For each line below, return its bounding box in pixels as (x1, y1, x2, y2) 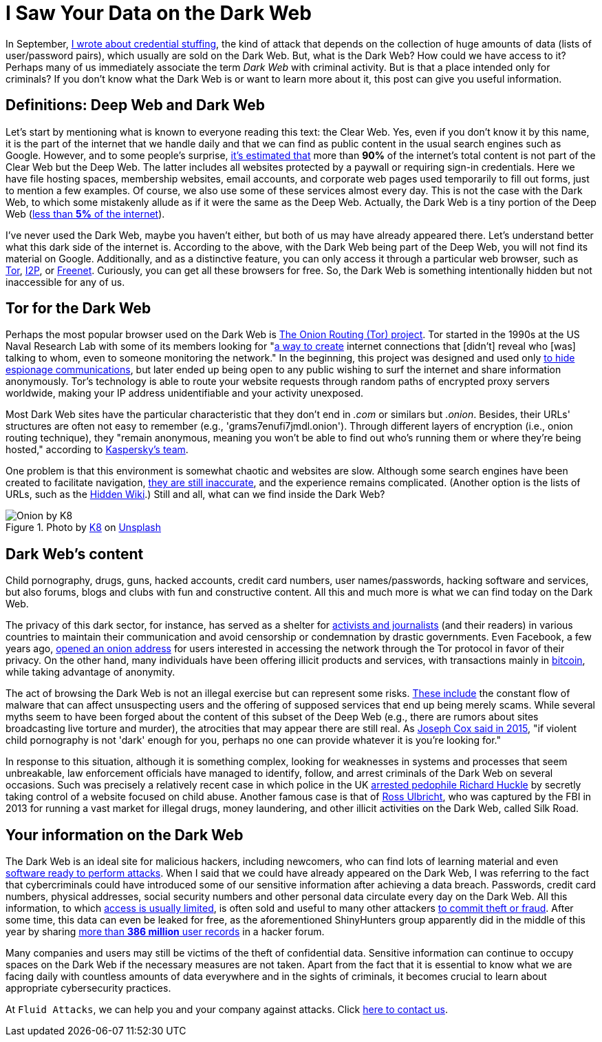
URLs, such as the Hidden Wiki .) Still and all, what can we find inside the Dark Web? (6, 488, 385, 501)
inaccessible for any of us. (6, 275, 125, 288)
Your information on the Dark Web (6, 826, 244, 844)
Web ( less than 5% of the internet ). (6, 207, 165, 220)
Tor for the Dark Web (6, 300, 151, 317)
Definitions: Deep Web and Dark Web (6, 96, 265, 114)
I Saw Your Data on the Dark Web (6, 1, 312, 25)
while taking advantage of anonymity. (6, 666, 175, 678)
